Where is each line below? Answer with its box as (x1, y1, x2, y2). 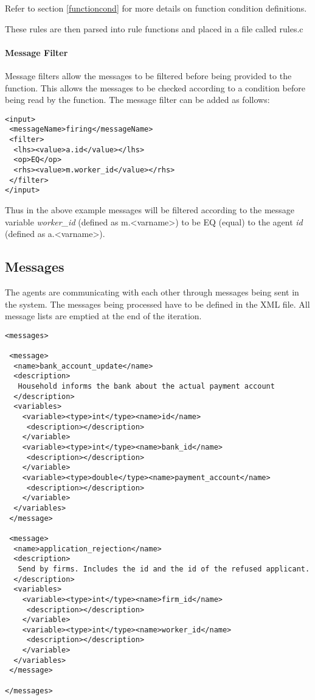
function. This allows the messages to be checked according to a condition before (5, 81, 305, 94)
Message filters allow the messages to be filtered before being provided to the (5, 69, 292, 82)
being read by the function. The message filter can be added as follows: (5, 93, 270, 106)
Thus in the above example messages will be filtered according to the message (5, 203, 295, 216)
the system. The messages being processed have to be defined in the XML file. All (5, 297, 310, 310)
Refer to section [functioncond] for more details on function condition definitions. (5, 2, 307, 14)
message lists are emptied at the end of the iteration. (5, 309, 202, 322)
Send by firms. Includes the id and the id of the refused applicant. (18, 564, 310, 573)
